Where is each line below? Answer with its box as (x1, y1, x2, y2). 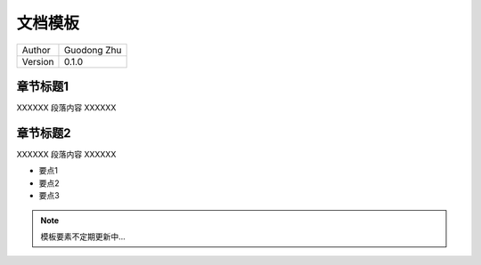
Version (21, 55, 54, 68)
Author (21, 44, 51, 56)
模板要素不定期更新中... (40, 231, 126, 242)
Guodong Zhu (63, 44, 122, 56)
